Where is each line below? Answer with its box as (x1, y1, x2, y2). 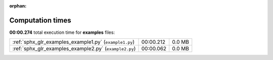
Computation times (9, 16, 71, 25)
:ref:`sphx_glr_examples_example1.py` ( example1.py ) (12, 38, 135, 45)
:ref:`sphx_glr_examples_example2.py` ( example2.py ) (12, 45, 136, 52)
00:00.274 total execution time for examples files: (9, 29, 115, 35)
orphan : (9, 3, 27, 9)
